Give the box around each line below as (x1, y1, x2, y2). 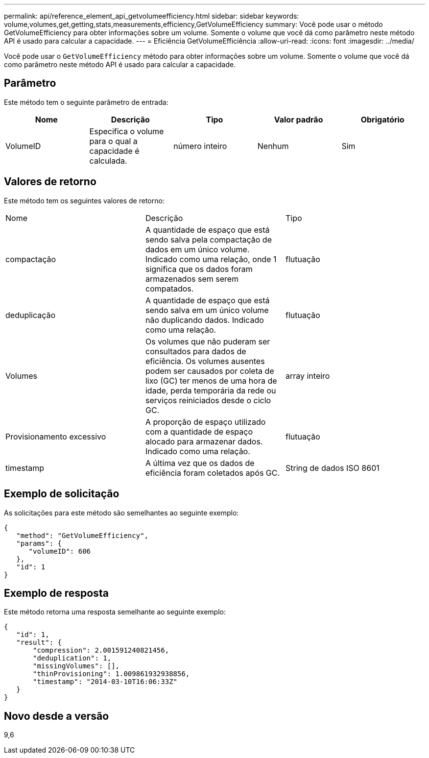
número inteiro (173, 141, 227, 151)
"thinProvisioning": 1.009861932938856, (33, 670, 190, 678)
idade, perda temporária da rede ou (145, 385, 276, 395)
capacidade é (89, 146, 140, 156)
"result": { (16, 638, 62, 647)
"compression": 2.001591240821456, (33, 646, 169, 655)
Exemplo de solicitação (4, 488, 119, 500)
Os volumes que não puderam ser (145, 336, 270, 346)
